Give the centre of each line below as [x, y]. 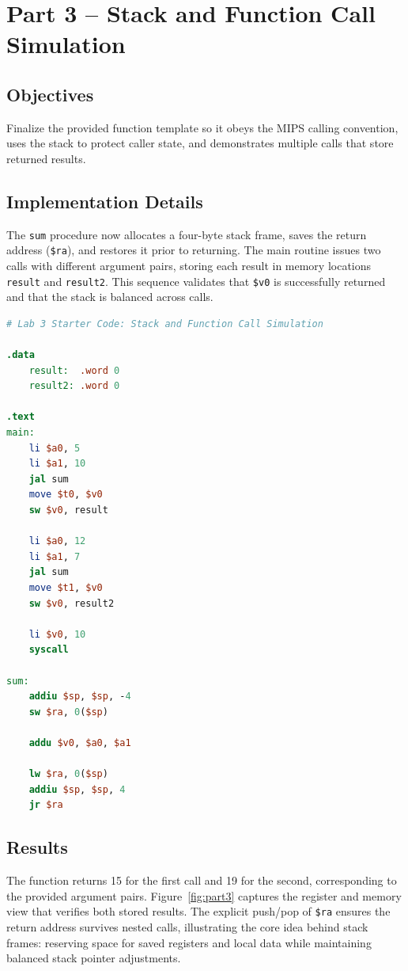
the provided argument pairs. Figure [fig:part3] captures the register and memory [204, 895]
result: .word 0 [74, 370]
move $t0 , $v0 [66, 495]
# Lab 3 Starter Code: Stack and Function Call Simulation [165, 324]
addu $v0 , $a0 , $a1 [80, 743]
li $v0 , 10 [57, 634]
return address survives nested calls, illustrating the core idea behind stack [187, 926]
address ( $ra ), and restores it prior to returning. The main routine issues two [194, 250]
